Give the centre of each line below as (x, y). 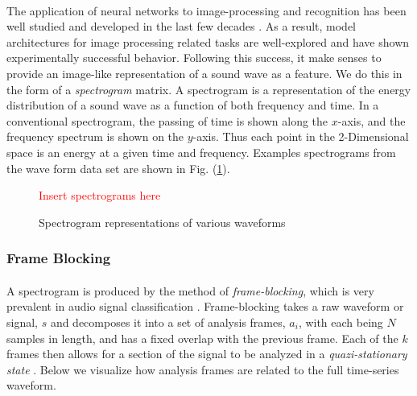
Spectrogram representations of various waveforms (162, 222)
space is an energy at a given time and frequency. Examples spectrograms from (201, 152)
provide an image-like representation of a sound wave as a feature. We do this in (204, 73)
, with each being (341, 322)
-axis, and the (372, 120)
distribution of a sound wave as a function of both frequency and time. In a (193, 105)
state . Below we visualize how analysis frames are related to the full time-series (203, 369)
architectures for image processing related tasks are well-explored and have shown (208, 41)
